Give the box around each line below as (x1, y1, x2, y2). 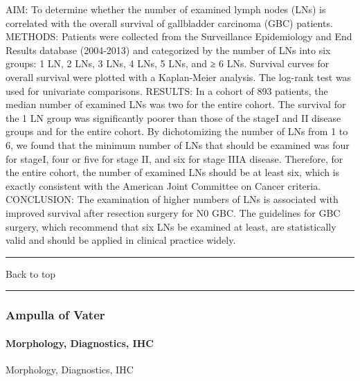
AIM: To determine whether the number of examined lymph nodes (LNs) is (6, 2, 326, 16)
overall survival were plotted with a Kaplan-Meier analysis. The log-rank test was (6, 69, 352, 84)
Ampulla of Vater (6, 306, 105, 324)
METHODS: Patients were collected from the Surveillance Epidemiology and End (6, 29, 352, 44)
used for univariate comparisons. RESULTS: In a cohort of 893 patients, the (6, 83, 328, 98)
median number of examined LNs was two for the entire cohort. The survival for (6, 97, 346, 112)
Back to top (6, 266, 56, 281)
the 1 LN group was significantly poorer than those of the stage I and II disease (6, 110, 341, 125)
